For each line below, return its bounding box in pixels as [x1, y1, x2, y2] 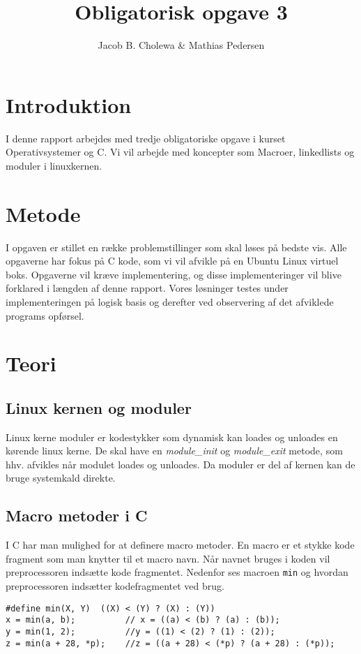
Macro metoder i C [6, 505, 148, 526]
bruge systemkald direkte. [6, 470, 116, 485]
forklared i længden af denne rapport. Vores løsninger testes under [6, 281, 289, 295]
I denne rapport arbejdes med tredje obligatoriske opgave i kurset [6, 131, 286, 145]
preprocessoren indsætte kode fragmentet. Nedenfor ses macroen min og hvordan [6, 565, 348, 579]
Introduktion [6, 90, 132, 119]
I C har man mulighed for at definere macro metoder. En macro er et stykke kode [6, 537, 355, 552]
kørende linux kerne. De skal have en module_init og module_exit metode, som [6, 443, 343, 458]
